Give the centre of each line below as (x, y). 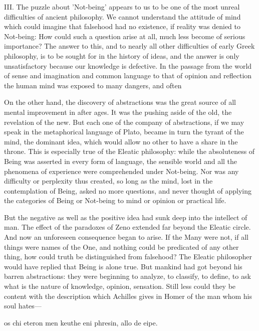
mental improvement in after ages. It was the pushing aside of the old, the (118, 112)
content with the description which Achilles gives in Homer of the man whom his (128, 296)
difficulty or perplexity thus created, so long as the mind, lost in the (108, 181)
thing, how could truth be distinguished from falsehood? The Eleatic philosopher (128, 257)
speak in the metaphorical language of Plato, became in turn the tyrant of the (124, 132)
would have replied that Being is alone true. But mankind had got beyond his (123, 266)
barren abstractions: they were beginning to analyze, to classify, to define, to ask (127, 276)
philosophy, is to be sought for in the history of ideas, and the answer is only (122, 55)
